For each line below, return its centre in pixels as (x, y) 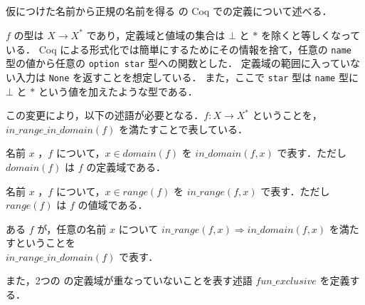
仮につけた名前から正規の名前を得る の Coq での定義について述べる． (169, 11)
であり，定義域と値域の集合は (156, 35)
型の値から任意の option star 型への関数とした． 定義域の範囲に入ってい (178, 63)
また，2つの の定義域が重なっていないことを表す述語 (129, 280)
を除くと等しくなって (311, 35)
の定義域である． (126, 166)
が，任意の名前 (72, 228)
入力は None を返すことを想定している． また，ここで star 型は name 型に (187, 77)
